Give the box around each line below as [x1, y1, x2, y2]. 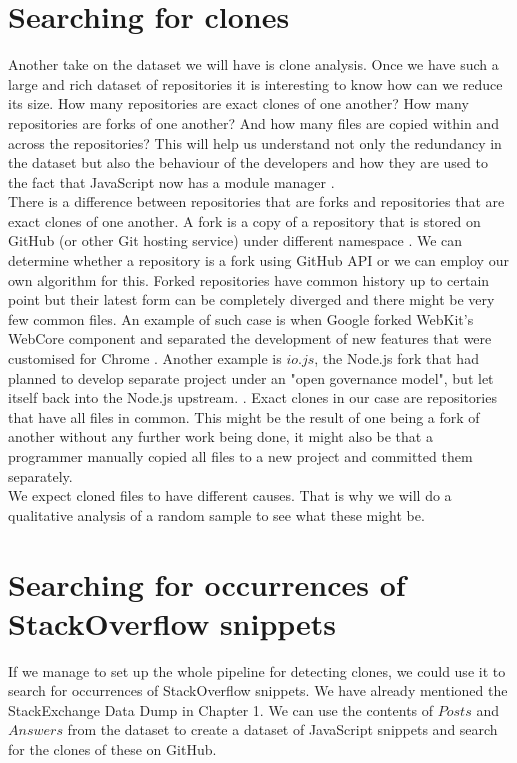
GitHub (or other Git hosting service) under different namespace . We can [8, 230, 463, 251]
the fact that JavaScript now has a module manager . [8, 171, 335, 192]
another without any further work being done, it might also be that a [8, 426, 433, 447]
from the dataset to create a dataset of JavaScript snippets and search [67, 719, 498, 740]
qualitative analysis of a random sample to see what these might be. [8, 504, 425, 525]
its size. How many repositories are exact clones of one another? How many [8, 93, 469, 114]
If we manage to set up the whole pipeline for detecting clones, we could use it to [8, 660, 506, 681]
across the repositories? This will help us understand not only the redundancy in [8, 132, 502, 153]
